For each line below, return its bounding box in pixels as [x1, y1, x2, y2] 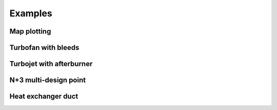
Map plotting [9, 27, 51, 36]
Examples [9, 8, 52, 19]
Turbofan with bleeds [9, 43, 80, 52]
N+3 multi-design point [9, 76, 86, 85]
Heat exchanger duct [9, 92, 78, 101]
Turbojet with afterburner [9, 60, 93, 68]
